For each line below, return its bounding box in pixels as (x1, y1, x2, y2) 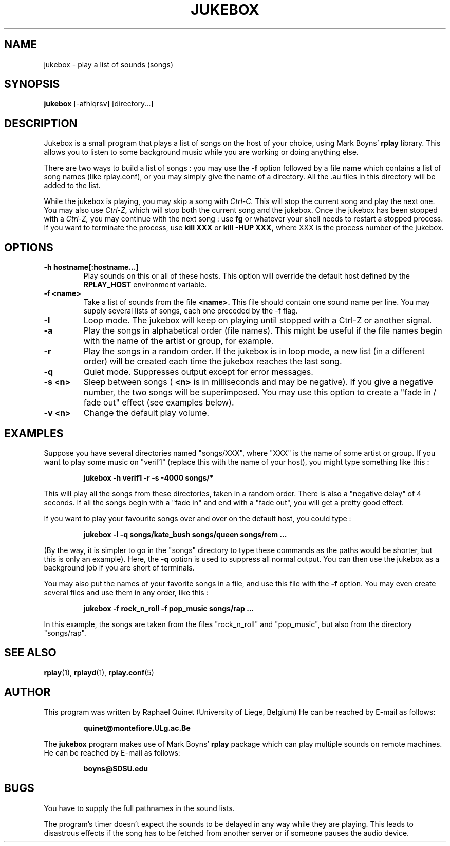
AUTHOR (4, 686, 51, 699)
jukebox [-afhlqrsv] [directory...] (44, 99, 154, 108)
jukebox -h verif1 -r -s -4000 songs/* (83, 473, 214, 482)
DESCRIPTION (4, 117, 78, 130)
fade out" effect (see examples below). (83, 397, 234, 408)
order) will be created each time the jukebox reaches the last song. (83, 356, 342, 367)
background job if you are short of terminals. (44, 563, 195, 572)
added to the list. (44, 181, 101, 190)
